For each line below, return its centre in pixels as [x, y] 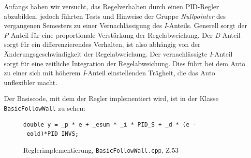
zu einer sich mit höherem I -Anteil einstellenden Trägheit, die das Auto [110, 73]
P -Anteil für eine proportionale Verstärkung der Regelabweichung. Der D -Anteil [122, 35]
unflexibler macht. [31, 82]
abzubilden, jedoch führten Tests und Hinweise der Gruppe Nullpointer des [115, 16]
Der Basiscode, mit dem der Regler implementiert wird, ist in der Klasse [111, 98]
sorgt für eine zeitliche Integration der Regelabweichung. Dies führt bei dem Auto [125, 63]
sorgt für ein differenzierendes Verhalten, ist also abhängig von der [102, 44]
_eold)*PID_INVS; [51, 134]
